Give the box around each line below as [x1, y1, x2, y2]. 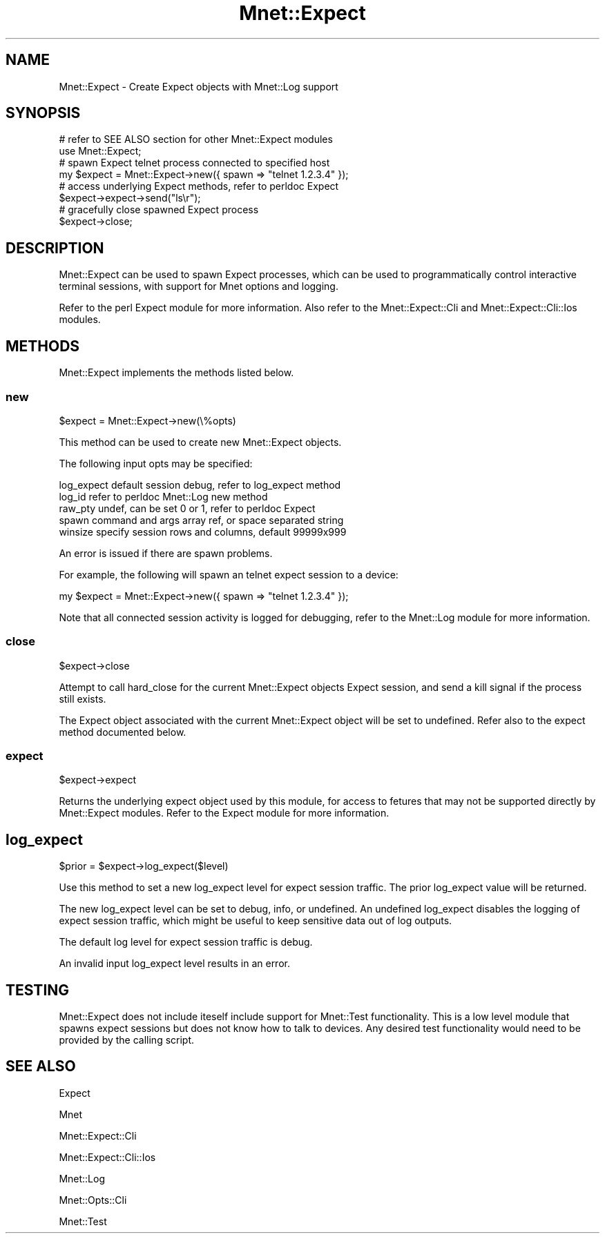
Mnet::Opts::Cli [59, 1193, 127, 1206]
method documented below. [59, 725, 186, 738]
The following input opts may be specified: [59, 457, 253, 469]
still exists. [59, 692, 106, 705]
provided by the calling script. [59, 1034, 195, 1046]
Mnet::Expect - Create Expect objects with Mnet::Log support [59, 80, 338, 92]
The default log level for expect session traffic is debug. [59, 936, 313, 948]
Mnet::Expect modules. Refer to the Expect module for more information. [59, 807, 390, 819]
